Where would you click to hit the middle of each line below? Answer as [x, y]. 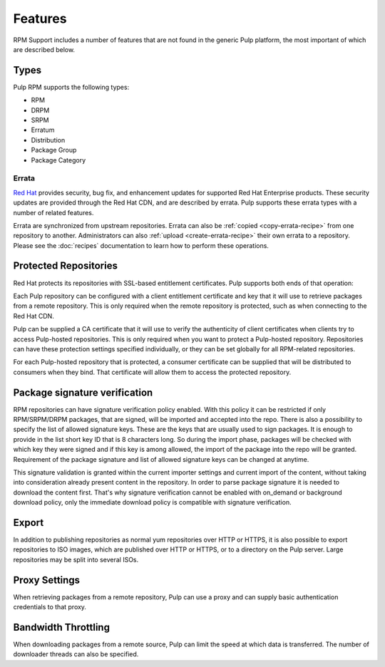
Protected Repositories [65, 266]
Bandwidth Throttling [62, 627]
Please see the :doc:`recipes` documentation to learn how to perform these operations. [141, 245]
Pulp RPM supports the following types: [71, 87]
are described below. [44, 49]
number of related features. [53, 212]
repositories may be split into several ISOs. [76, 559]
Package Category [58, 160]
